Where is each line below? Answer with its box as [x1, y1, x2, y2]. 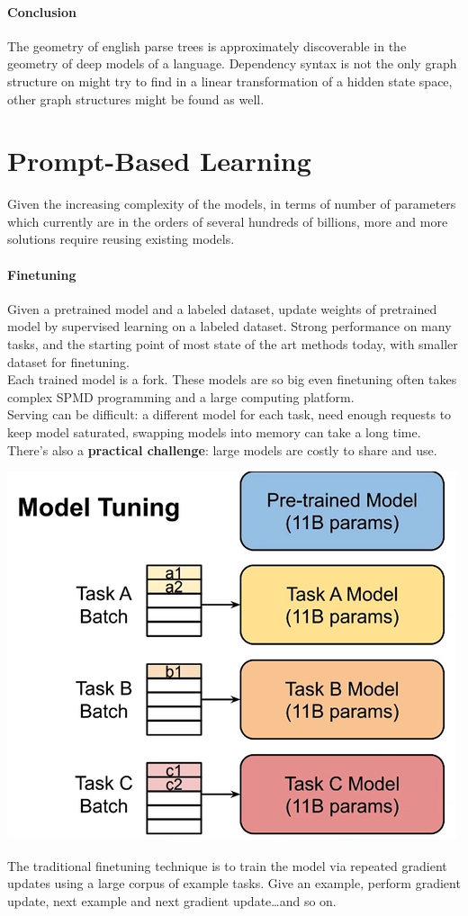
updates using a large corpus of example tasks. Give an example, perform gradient [7, 874, 461, 893]
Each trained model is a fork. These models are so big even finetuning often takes [7, 370, 457, 389]
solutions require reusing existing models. [7, 229, 235, 248]
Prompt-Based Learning [7, 142, 311, 179]
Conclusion [7, 2, 77, 21]
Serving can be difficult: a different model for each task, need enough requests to [7, 405, 452, 424]
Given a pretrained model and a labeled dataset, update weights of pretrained [7, 299, 437, 318]
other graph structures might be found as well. [7, 89, 265, 108]
